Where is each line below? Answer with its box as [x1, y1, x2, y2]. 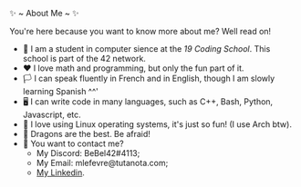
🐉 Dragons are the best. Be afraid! [22, 129, 150, 139]
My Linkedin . [36, 167, 85, 178]
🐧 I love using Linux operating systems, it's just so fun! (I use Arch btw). [22, 119, 292, 130]
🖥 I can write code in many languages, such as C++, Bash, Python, [22, 96, 274, 107]
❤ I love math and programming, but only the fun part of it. [22, 63, 244, 74]
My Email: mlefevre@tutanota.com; [36, 158, 169, 168]
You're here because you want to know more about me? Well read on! [9, 26, 272, 36]
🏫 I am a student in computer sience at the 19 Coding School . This [22, 44, 271, 54]
